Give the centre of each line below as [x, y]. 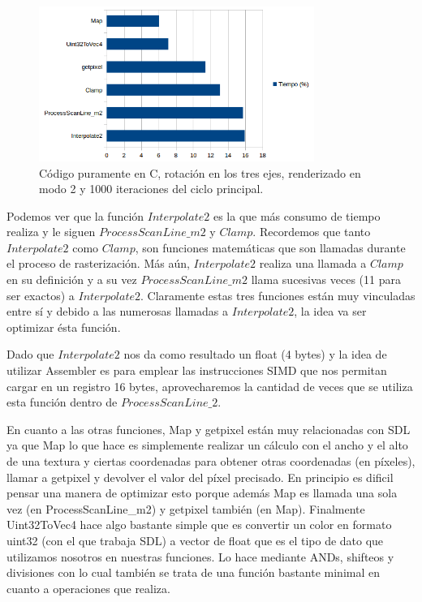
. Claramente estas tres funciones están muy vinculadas [278, 295]
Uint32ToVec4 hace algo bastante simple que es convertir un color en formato [199, 525]
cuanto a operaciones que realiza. [88, 588]
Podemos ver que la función [75, 215]
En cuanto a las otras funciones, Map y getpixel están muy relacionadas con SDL [209, 429]
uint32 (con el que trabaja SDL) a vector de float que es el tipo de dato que [195, 540]
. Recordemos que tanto [312, 232]
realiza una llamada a [313, 263]
